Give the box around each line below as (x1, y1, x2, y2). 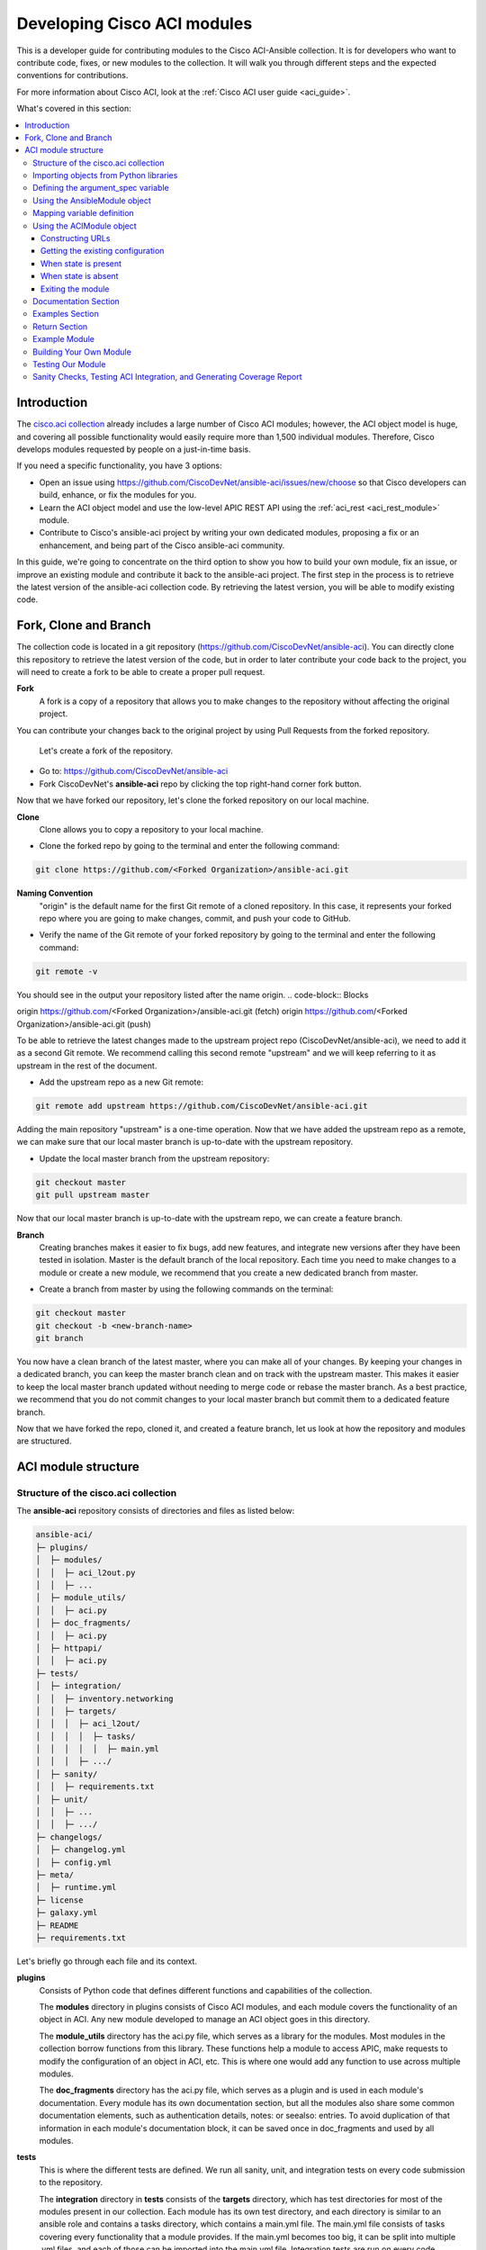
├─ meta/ (35, 1869, 75, 1880)
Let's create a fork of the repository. (39, 745, 174, 756)
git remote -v (35, 966, 98, 976)
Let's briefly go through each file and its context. (16, 1956, 198, 1966)
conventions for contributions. (16, 70, 129, 81)
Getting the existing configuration (40, 246, 165, 256)
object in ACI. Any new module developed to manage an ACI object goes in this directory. (39, 2014, 371, 2025)
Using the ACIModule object (32, 220, 137, 231)
